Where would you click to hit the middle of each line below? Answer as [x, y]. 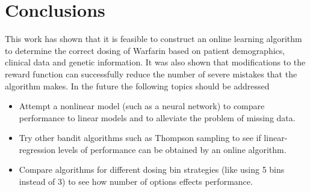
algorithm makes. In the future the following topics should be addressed [137, 85]
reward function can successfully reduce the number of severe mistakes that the [151, 73]
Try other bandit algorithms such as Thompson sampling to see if [140, 138]
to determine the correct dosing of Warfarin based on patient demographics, [145, 50]
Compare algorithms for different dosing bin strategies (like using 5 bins [152, 169]
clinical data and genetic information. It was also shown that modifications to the [155, 62]
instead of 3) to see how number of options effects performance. [136, 181]
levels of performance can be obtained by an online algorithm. [172, 149]
